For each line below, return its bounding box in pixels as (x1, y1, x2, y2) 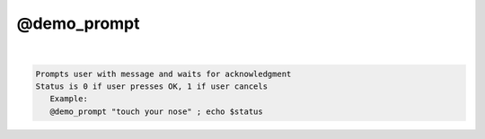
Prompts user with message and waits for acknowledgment (35, 68, 292, 79)
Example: (49, 94, 89, 104)
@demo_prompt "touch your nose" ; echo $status (49, 106, 264, 117)
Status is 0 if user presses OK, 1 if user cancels (35, 81, 269, 91)
